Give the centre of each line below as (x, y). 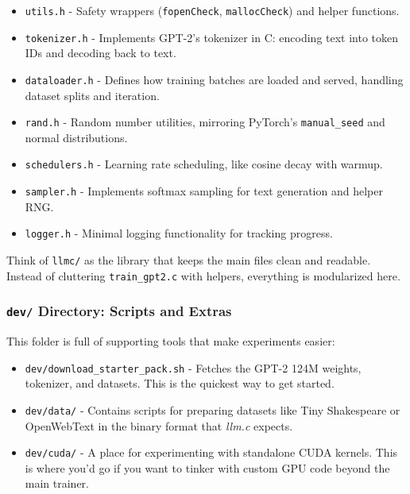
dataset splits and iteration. (92, 95)
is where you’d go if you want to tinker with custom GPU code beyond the (207, 467)
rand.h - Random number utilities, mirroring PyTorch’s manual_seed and (205, 122)
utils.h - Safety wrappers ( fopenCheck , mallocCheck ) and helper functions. (212, 10)
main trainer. (57, 483)
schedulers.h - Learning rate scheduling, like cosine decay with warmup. (204, 164)
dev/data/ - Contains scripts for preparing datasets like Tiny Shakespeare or (213, 409)
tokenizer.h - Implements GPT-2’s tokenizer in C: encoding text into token (212, 37)
